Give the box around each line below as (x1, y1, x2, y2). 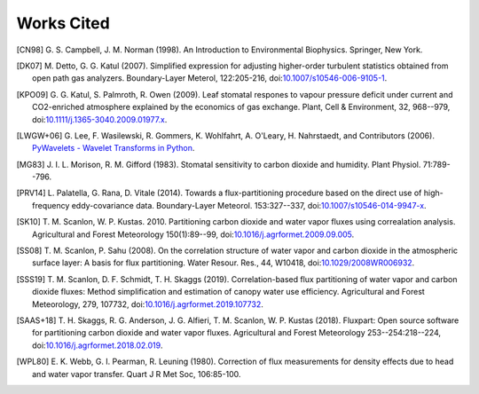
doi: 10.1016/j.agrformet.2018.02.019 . (32, 340, 163, 351)
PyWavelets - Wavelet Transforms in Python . (32, 143, 195, 154)
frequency (32, 200, 70, 210)
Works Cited (16, 13, 110, 33)
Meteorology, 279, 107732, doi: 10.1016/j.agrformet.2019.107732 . (32, 298, 263, 310)
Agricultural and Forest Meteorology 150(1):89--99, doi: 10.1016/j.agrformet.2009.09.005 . (32, 229, 355, 240)
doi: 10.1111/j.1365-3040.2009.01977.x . (32, 114, 168, 124)
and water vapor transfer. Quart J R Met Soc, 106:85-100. (32, 368, 241, 379)
